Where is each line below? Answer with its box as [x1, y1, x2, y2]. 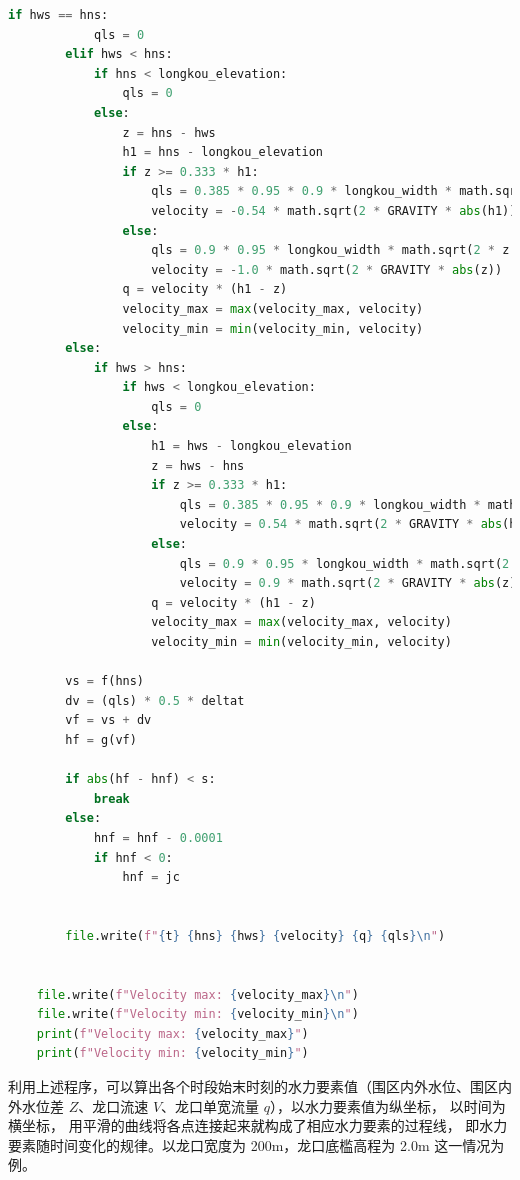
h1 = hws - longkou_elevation [151, 439, 352, 454]
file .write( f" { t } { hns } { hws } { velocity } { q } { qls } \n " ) [65, 928, 446, 943]
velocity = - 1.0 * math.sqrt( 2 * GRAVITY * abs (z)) [151, 262, 503, 277]
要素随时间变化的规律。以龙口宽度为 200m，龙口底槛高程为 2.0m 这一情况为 [8, 1134, 505, 1155]
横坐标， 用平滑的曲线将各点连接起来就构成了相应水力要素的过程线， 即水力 [8, 1115, 508, 1136]
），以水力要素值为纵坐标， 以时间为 [270, 1095, 506, 1116]
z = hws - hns [151, 458, 245, 473]
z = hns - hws [122, 125, 216, 140]
